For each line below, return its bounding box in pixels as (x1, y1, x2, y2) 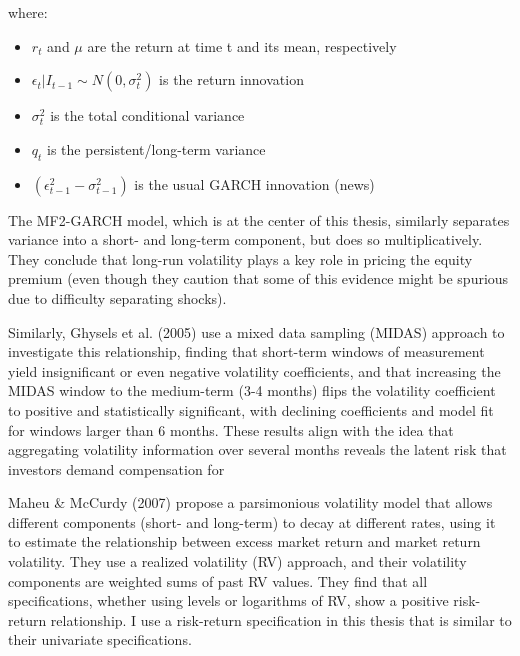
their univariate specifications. (8, 629, 192, 650)
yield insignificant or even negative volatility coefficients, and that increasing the (8, 360, 501, 381)
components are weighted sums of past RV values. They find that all (8, 570, 428, 591)
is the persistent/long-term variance (47, 138, 266, 159)
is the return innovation (159, 69, 304, 90)
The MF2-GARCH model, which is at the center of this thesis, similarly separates (8, 209, 510, 230)
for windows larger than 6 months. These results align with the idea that (8, 419, 454, 440)
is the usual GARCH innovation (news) (134, 173, 375, 194)
